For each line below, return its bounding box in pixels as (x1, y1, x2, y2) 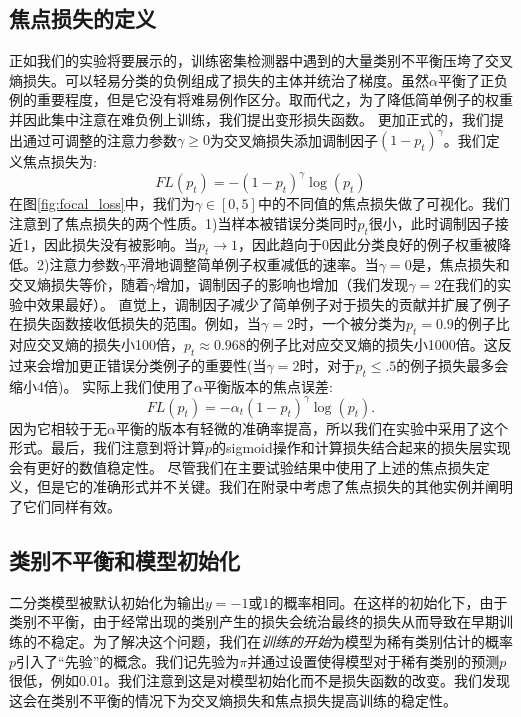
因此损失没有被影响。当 (43, 233, 198, 254)
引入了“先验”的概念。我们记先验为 (16, 650, 240, 671)
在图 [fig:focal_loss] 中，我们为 (9, 193, 195, 214)
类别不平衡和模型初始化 (9, 544, 240, 575)
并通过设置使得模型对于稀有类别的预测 (247, 650, 500, 671)
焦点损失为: (22, 151, 97, 172)
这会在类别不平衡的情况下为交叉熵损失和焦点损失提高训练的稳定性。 (9, 689, 457, 710)
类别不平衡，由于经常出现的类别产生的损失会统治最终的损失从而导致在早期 (9, 611, 499, 632)
